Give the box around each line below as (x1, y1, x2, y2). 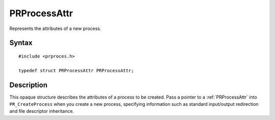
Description (9, 80, 48, 89)
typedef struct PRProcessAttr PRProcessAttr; (18, 68, 134, 73)
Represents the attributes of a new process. (9, 25, 101, 32)
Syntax (9, 39, 33, 47)
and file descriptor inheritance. (9, 108, 74, 114)
